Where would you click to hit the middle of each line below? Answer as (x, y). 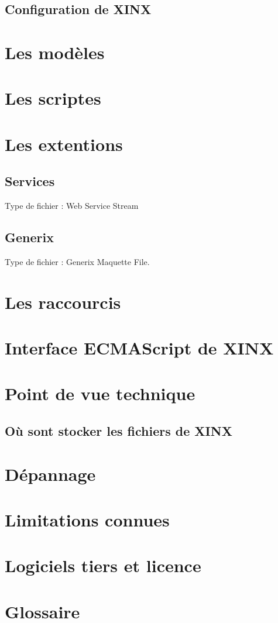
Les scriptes (53, 98)
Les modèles (55, 52)
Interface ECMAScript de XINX (139, 348)
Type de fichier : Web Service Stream (72, 206)
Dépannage (50, 474)
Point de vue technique (100, 393)
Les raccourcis (63, 302)
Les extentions (64, 144)
